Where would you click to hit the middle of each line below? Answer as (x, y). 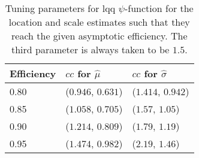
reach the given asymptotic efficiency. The (99, 36)
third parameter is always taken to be (90, 49)
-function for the (159, 8)
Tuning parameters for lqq (60, 8)
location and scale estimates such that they (99, 22)
